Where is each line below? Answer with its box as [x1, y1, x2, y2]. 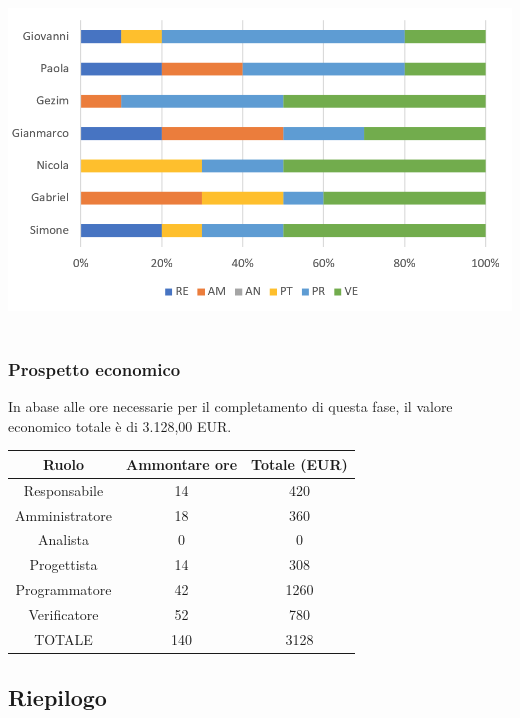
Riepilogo [8, 682, 107, 713]
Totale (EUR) [251, 453, 348, 474]
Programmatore [15, 579, 112, 600]
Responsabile [23, 479, 104, 500]
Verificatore [28, 603, 99, 624]
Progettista [29, 554, 98, 575]
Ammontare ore [126, 453, 238, 474]
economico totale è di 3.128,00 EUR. [8, 415, 232, 436]
